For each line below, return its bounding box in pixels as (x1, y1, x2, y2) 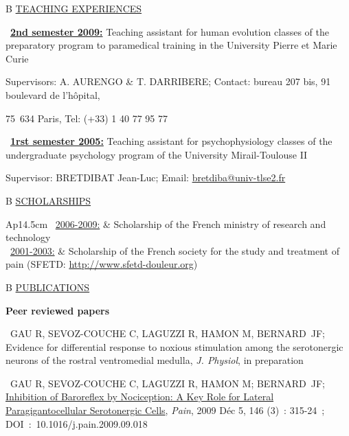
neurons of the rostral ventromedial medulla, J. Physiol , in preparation (5, 353, 304, 367)
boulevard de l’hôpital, (5, 87, 100, 102)
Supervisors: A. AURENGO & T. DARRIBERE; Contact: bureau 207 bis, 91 (5, 74, 331, 89)
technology (5, 230, 51, 244)
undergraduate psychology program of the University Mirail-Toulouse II (5, 147, 308, 161)
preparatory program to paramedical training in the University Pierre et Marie (5, 38, 337, 52)
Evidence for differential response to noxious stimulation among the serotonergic (5, 339, 344, 354)
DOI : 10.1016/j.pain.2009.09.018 (5, 416, 148, 431)
